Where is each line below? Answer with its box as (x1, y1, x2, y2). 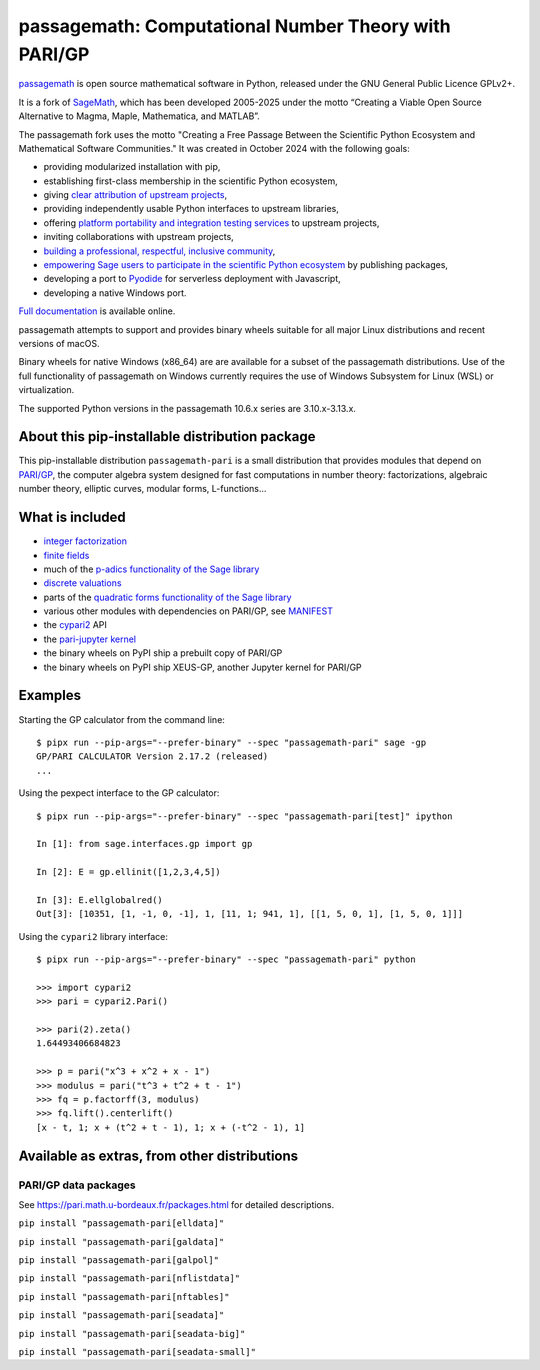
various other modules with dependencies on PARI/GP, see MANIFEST (43, 605, 334, 617)
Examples (18, 687, 82, 704)
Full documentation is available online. (18, 305, 176, 317)
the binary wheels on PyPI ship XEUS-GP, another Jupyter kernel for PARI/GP (43, 661, 362, 673)
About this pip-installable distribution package (18, 428, 316, 445)
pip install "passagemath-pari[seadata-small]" (18, 1346, 257, 1357)
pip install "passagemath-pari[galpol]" (18, 1255, 220, 1266)
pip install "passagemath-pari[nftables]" (18, 1291, 230, 1302)
